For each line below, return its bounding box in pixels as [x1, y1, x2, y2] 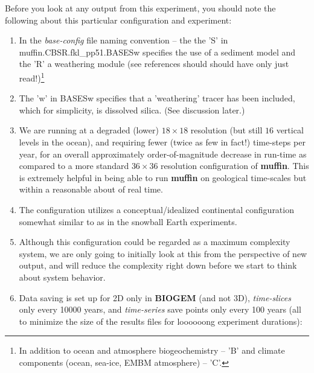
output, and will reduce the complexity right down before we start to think [19, 259, 297, 272]
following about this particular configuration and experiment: [5, 13, 232, 26]
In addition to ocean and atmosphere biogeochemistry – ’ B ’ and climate [19, 344, 285, 357]
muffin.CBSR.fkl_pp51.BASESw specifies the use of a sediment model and [19, 45, 296, 58]
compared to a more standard [19, 159, 129, 172]
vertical [276, 124, 304, 136]
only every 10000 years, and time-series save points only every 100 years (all [19, 303, 301, 316]
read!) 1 [19, 69, 45, 84]
